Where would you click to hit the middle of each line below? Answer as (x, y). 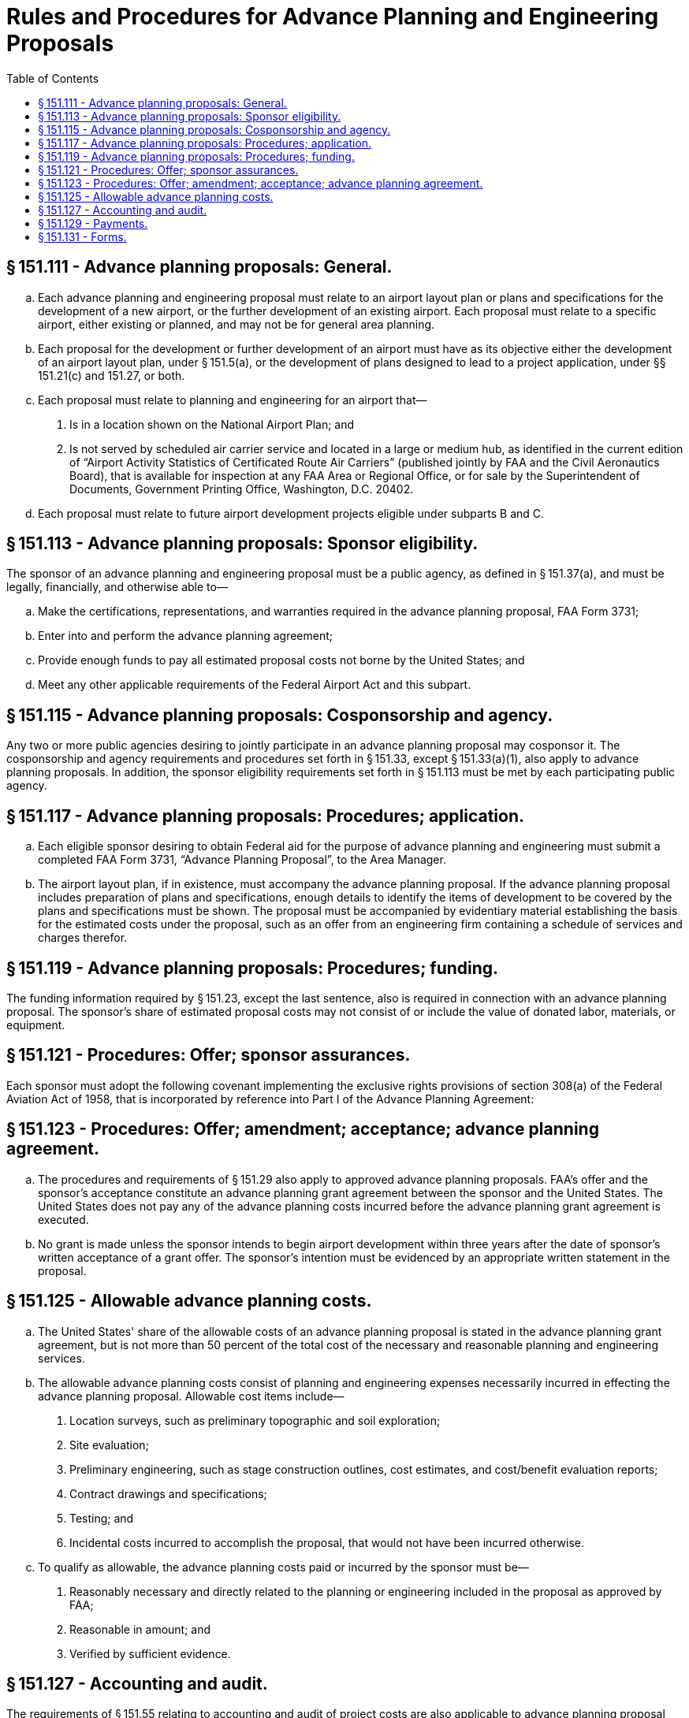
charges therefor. (83, 938)
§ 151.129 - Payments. (93, 223)
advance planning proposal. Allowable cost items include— (191, 1396)
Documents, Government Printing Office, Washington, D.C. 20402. (242, 489)
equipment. (36, 1024)
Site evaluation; (109, 1445)
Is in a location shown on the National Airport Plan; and (212, 424)
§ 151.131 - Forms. (82, 236)
